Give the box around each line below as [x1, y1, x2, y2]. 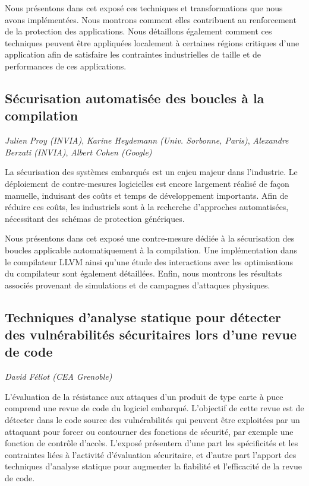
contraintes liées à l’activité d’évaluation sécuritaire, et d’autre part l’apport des [5, 448, 297, 460]
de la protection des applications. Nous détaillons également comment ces [5, 25, 272, 37]
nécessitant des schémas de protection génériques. [5, 212, 185, 224]
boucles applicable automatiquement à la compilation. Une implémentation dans [5, 243, 298, 256]
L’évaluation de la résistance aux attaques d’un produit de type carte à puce [5, 390, 283, 402]
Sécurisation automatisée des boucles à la [5, 88, 264, 107]
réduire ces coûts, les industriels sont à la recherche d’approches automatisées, [5, 201, 289, 213]
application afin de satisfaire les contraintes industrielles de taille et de [5, 48, 261, 61]
